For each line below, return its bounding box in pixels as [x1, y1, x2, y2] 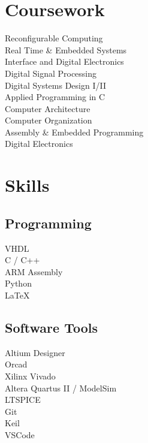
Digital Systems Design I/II [5, 79, 106, 91]
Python [5, 277, 32, 290]
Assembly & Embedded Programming [5, 125, 144, 138]
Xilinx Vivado [5, 370, 56, 382]
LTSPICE [5, 393, 41, 406]
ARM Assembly [5, 265, 63, 278]
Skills [5, 173, 50, 197]
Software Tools [5, 318, 98, 336]
